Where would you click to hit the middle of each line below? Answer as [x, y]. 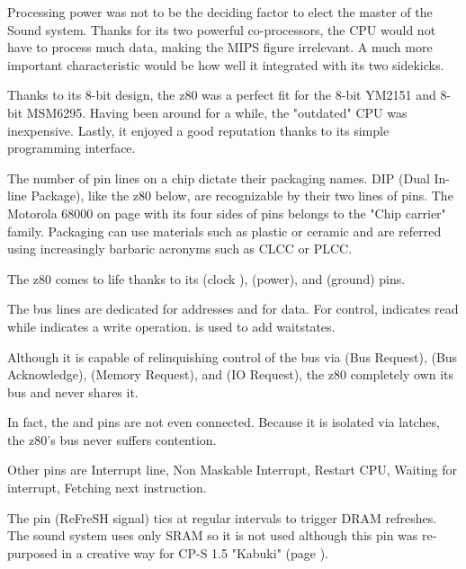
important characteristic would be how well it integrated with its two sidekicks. [226, 64]
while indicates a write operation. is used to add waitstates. [171, 326]
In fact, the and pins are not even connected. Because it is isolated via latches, [224, 422]
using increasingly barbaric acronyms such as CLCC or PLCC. [180, 249]
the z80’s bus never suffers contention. [112, 439]
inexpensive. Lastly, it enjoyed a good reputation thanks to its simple [198, 130]
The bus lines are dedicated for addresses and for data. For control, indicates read [233, 309]
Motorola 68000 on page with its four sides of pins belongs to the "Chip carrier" [227, 213]
